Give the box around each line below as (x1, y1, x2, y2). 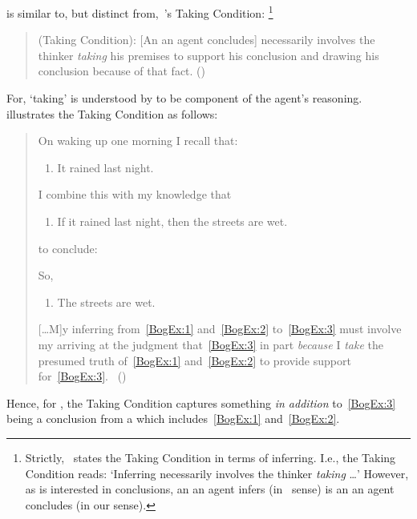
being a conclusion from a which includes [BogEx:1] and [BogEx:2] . (6, 410, 340, 427)
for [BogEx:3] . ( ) (38, 368, 127, 384)
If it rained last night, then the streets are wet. (57, 213, 288, 229)
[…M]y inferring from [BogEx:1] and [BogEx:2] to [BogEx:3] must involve (38, 320, 402, 337)
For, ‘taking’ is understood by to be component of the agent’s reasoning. (6, 90, 362, 107)
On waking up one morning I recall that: (38, 132, 238, 149)
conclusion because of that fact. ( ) (38, 62, 206, 79)
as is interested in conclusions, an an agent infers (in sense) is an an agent (25, 481, 395, 497)
